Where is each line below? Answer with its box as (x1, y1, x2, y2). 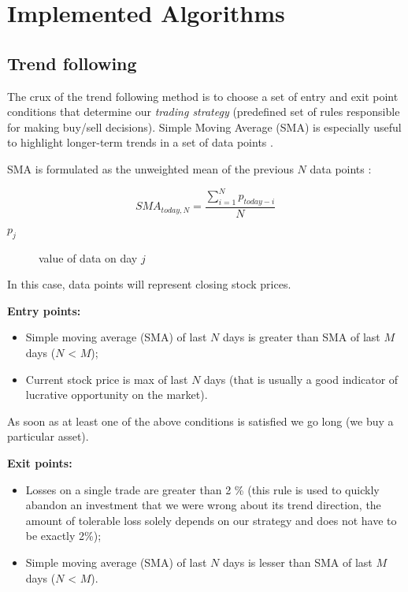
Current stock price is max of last (25, 370, 188, 387)
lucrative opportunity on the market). (25, 386, 208, 403)
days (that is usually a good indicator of (204, 370, 399, 387)
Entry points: (7, 302, 81, 318)
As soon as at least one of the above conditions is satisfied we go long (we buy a (7, 412, 394, 429)
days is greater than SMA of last (222, 329, 380, 345)
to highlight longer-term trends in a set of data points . (7, 134, 273, 151)
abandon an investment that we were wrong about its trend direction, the (25, 497, 381, 513)
